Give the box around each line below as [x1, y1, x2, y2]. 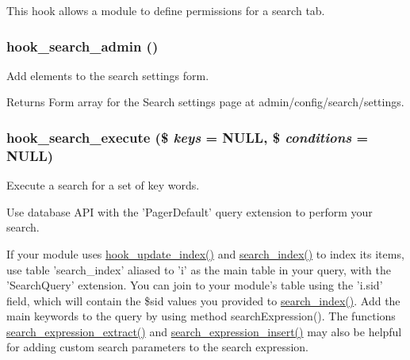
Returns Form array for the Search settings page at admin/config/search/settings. [6, 94, 404, 110]
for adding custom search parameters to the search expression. [6, 339, 308, 355]
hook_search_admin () [6, 36, 159, 56]
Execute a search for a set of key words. [6, 177, 200, 193]
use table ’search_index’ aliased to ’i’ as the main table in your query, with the [6, 261, 391, 278]
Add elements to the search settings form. [6, 67, 209, 83]
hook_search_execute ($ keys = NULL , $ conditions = [6, 127, 369, 147]
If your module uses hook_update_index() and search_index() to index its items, [6, 245, 404, 262]
